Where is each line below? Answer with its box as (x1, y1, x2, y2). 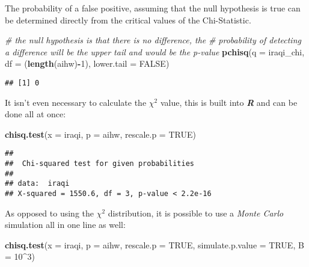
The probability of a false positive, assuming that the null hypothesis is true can (5, 2, 301, 14)
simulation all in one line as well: (5, 218, 126, 231)
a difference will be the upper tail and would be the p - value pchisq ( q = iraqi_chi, (5, 45, 305, 58)
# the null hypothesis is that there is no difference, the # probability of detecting (5, 34, 301, 46)
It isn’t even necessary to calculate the (5, 96, 147, 108)
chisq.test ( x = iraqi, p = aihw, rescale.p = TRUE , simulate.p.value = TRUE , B (5, 238, 304, 251)
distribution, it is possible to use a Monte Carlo (108, 206, 284, 219)
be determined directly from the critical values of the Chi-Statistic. (5, 13, 251, 26)
